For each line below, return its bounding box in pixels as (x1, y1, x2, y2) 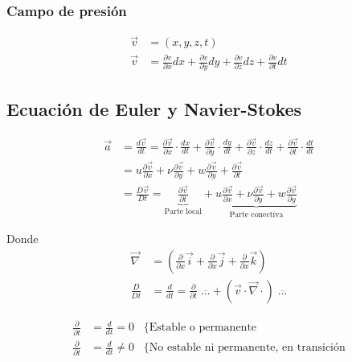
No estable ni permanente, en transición (149, 342, 346, 354)
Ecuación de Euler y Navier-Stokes (6, 96, 302, 121)
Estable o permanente (149, 322, 257, 334)
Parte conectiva (229, 210, 284, 219)
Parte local (164, 207, 202, 216)
